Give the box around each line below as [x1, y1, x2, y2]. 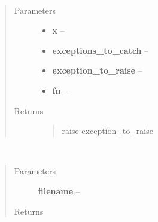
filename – [38, 184, 80, 197]
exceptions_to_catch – [52, 44, 149, 56]
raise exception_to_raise [62, 124, 153, 137]
